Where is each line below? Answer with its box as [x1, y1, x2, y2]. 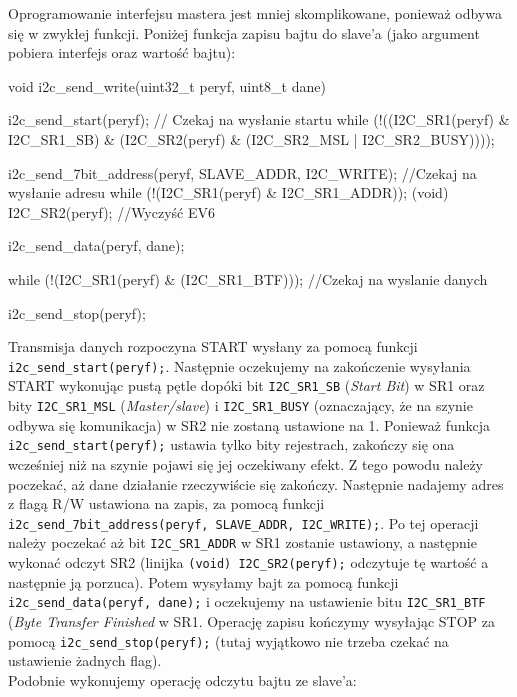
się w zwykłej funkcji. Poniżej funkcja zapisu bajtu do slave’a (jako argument [8, 22, 480, 43]
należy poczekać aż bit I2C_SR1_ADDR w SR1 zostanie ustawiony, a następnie [8, 532, 477, 553]
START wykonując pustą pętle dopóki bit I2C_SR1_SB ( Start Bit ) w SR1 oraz [8, 375, 485, 396]
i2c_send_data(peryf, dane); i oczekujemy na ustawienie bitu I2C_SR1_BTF [8, 591, 486, 612]
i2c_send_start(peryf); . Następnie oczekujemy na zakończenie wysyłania [8, 355, 471, 376]
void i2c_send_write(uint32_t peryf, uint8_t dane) [8, 75, 326, 96]
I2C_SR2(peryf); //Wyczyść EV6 [8, 201, 216, 222]
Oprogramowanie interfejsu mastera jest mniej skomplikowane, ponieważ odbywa [8, 3, 502, 23]
